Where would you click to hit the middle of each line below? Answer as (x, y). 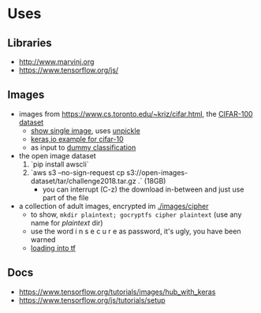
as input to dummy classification (83, 147)
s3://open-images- (157, 172)
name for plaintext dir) (67, 222)
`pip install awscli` (60, 164)
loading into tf (53, 248)
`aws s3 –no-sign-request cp (78, 172)
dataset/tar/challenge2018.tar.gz (83, 181)
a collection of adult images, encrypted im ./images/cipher (114, 206)
